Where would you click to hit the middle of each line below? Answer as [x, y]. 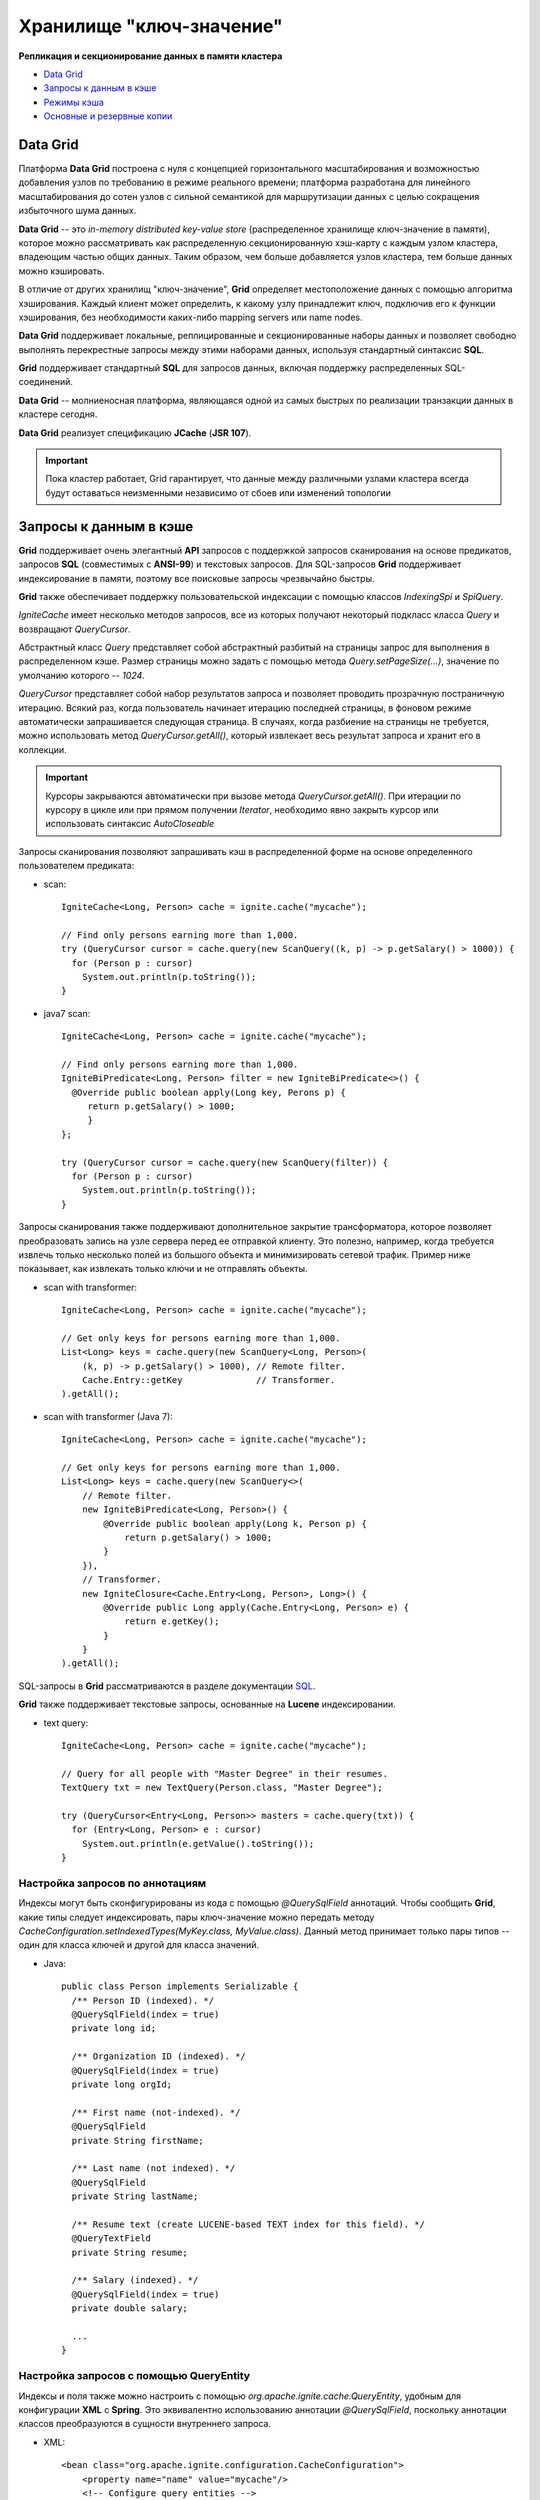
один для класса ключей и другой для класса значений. [139, 1945]
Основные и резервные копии [108, 116]
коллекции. [42, 749]
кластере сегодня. [58, 414]
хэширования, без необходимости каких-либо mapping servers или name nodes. [191, 317]
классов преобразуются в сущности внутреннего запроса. [145, 2424]
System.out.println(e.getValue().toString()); [198, 1843]
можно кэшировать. [61, 271]
